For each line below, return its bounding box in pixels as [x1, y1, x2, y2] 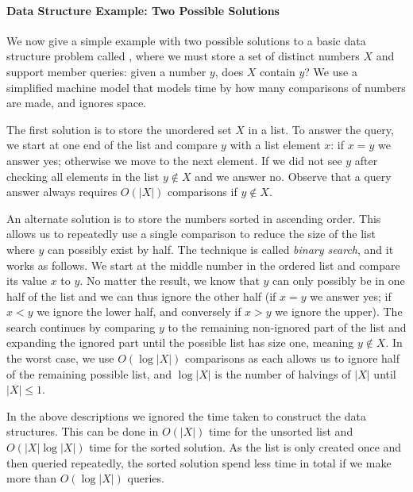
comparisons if [168, 183, 237, 200]
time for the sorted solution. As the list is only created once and [89, 439, 402, 455]
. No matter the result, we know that [79, 272, 260, 289]
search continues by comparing [6, 318, 156, 335]
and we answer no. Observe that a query [195, 167, 392, 184]
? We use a [304, 63, 357, 79]
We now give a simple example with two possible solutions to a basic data [6, 32, 366, 48]
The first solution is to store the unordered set [6, 121, 232, 137]
